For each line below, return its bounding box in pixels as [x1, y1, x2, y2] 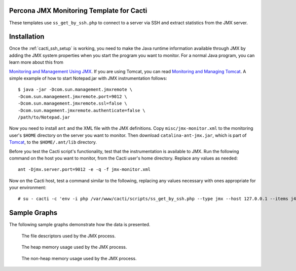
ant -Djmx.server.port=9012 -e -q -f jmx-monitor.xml [18, 167, 150, 172]
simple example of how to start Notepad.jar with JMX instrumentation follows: [9, 75, 167, 81]
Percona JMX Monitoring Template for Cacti [9, 6, 148, 15]
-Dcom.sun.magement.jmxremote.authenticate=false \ [18, 108, 146, 113]
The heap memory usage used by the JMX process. [21, 244, 127, 250]
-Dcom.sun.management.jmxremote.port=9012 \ [18, 94, 128, 99]
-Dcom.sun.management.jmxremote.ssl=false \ [18, 101, 128, 106]
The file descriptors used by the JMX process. [21, 232, 116, 239]
